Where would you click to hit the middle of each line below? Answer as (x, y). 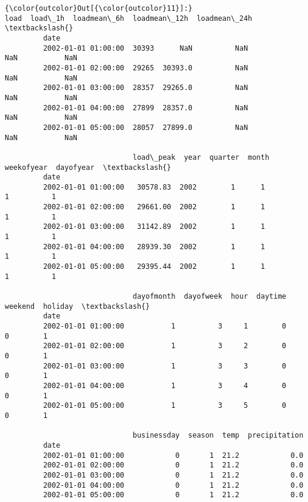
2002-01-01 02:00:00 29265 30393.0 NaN (146, 68)
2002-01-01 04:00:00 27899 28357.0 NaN (146, 108)
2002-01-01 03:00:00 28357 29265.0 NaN (146, 88)
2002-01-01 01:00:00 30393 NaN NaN (146, 48)
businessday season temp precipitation (218, 436)
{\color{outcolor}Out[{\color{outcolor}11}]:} (99, 8)
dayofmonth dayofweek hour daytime (209, 297)
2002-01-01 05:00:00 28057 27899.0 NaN (146, 127)
